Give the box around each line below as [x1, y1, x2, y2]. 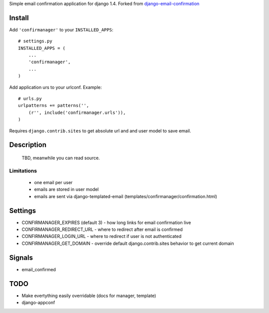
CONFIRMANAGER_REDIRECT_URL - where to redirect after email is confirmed [21, 226, 183, 232]
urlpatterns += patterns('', [18, 103, 89, 108]
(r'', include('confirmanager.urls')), [28, 109, 126, 115]
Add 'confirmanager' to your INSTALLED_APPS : [9, 26, 114, 32]
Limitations [9, 167, 37, 174]
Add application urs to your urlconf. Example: [9, 84, 102, 90]
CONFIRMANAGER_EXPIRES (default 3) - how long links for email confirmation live [21, 219, 191, 225]
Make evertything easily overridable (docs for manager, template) [21, 293, 156, 299]
